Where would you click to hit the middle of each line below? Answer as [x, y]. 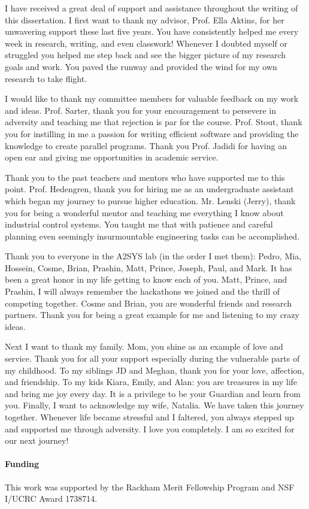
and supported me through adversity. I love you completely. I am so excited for [150, 428]
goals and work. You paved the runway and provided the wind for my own [141, 66]
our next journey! [37, 440]
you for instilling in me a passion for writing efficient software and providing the [152, 133]
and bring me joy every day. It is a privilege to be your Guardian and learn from [153, 393]
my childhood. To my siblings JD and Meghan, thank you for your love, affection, [154, 370]
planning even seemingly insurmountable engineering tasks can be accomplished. [152, 236]
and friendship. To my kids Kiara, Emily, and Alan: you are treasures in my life [151, 382]
